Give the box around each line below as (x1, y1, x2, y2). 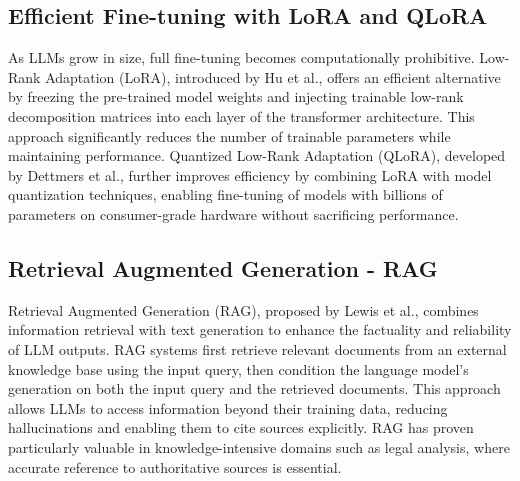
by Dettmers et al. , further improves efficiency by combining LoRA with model (8, 164, 492, 185)
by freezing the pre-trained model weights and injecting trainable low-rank (8, 86, 464, 107)
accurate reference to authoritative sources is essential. (8, 456, 342, 477)
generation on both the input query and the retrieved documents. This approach (8, 378, 501, 399)
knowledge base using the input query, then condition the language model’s (8, 358, 469, 379)
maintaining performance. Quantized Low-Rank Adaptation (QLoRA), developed (8, 145, 506, 166)
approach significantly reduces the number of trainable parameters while (8, 125, 451, 146)
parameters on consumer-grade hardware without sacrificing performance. (8, 203, 459, 224)
